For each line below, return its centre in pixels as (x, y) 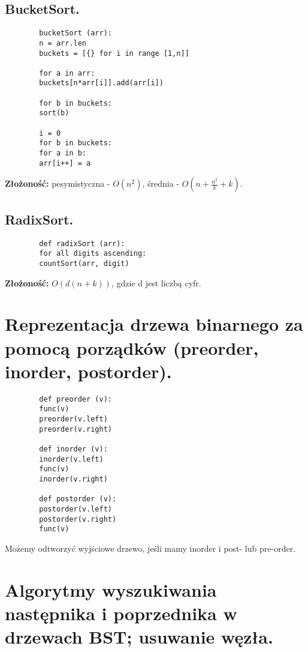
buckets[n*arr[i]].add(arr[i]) (101, 83)
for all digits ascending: (93, 254)
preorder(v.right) (76, 429)
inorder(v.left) (71, 459)
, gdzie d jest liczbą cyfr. (156, 282)
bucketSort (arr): (76, 33)
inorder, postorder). (88, 371)
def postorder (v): (78, 499)
